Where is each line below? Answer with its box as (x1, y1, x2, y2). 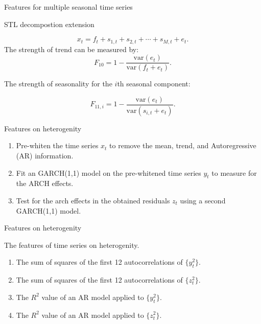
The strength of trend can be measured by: (4, 43, 139, 54)
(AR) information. (16, 150, 74, 160)
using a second (180, 195, 226, 205)
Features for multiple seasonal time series (4, 2, 133, 12)
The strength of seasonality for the (4, 78, 112, 89)
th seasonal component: (117, 78, 191, 89)
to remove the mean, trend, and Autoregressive (109, 140, 256, 151)
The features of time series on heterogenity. (4, 239, 139, 250)
